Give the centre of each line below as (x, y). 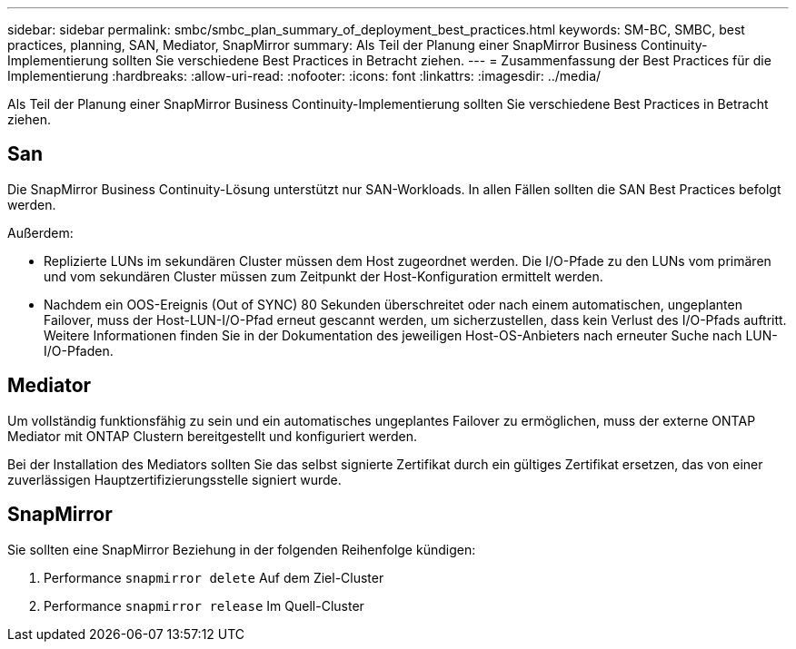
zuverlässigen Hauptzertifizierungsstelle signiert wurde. (174, 479)
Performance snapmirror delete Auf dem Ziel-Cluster (214, 577)
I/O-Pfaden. (79, 350)
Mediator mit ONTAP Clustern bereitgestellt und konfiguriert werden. (213, 436)
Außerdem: (40, 232)
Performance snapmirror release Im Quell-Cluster (204, 605)
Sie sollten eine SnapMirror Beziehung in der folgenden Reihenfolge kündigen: (242, 549)
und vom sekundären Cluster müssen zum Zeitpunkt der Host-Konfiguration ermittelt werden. (323, 276)
